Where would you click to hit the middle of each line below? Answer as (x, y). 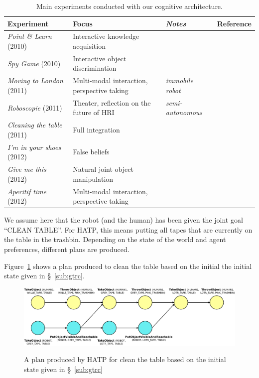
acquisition (89, 46)
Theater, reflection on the (112, 102)
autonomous (184, 112)
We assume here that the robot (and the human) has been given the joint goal (124, 220)
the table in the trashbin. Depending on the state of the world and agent (115, 239)
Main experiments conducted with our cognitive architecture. (129, 6)
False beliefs (91, 152)
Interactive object (100, 58)
